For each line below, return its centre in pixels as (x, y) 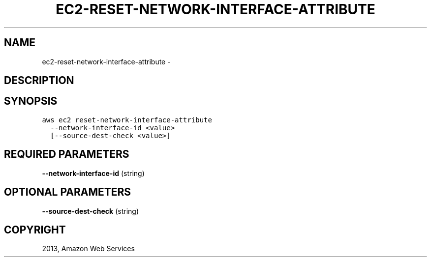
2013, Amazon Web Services (88, 249)
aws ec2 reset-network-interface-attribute (127, 120)
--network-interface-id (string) (93, 173)
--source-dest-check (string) (90, 211)
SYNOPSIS (31, 101)
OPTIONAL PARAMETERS (68, 192)
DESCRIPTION (39, 81)
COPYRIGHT (35, 230)
